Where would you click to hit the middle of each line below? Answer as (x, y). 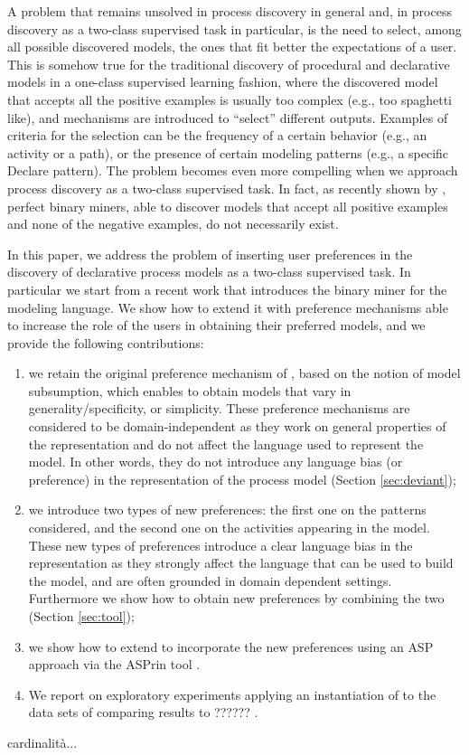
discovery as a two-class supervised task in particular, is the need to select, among (234, 28)
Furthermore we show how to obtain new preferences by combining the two (236, 598)
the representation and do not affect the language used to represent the (226, 444)
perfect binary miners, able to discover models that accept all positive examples (228, 206)
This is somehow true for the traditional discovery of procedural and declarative (229, 64)
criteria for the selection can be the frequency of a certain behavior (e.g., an (217, 135)
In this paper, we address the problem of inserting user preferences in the (210, 254)
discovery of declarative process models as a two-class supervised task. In (209, 272)
